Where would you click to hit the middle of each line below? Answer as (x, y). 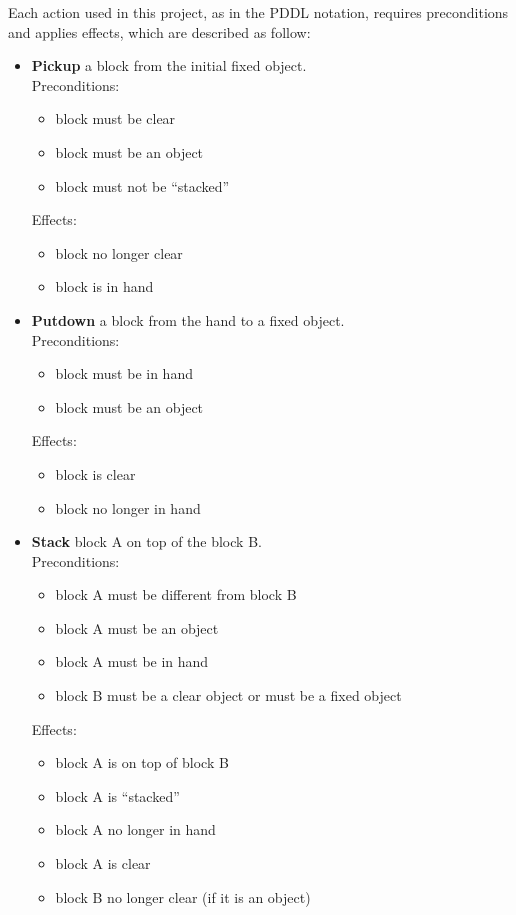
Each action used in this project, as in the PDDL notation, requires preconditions (258, 12)
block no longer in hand (128, 507)
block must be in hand (124, 373)
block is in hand (104, 286)
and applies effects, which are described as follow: (159, 31)
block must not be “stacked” (142, 185)
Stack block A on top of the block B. (146, 541)
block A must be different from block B (176, 594)
